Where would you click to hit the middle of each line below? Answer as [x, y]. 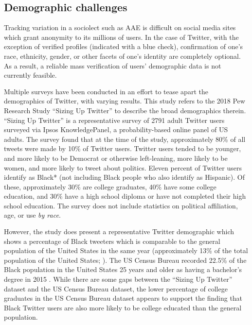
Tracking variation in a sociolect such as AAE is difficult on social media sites [120, 27]
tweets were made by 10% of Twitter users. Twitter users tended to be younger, [123, 148]
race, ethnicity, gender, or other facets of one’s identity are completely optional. [122, 56]
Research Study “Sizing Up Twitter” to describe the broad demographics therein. [125, 110]
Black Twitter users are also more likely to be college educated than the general [123, 307]
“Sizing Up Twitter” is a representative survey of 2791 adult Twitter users [114, 120]
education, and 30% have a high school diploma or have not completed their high [125, 196]
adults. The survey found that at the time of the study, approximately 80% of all [125, 139]
